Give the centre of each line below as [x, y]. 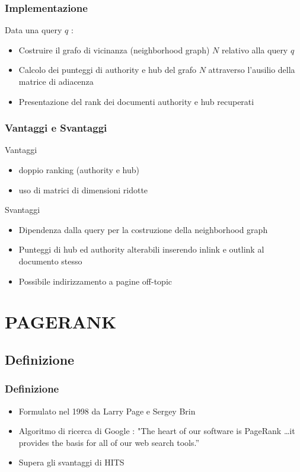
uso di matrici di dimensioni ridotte [83, 189]
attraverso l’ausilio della [252, 70]
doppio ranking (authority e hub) [79, 170]
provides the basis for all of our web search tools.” [109, 442]
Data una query [33, 30]
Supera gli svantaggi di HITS [71, 462]
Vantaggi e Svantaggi [56, 128]
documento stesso [50, 261]
